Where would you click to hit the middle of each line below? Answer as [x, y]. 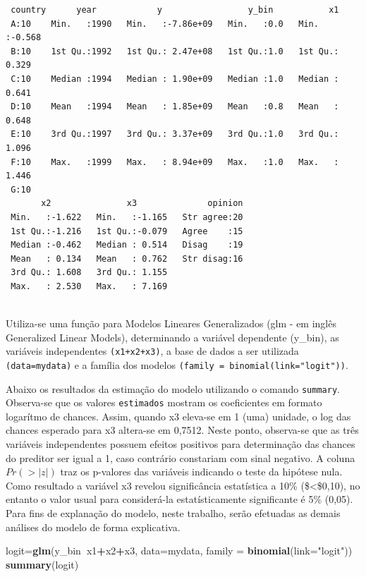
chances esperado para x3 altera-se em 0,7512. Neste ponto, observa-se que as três [182, 430]
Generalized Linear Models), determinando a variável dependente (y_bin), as [172, 337]
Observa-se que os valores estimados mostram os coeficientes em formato [164, 402]
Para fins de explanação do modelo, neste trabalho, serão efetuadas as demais [173, 513]
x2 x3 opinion [142, 204]
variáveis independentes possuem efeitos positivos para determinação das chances [181, 444]
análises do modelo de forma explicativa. [93, 527]
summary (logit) [42, 564]
